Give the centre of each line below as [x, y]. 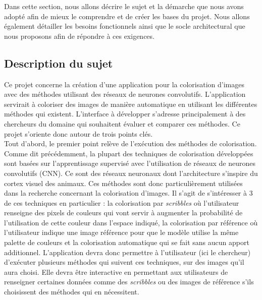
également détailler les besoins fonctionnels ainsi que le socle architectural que [125, 26]
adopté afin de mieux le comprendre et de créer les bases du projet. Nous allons [127, 16]
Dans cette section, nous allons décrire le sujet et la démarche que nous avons [124, 6]
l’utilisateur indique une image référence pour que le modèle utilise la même [121, 232]
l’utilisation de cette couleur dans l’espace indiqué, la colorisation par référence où [131, 222]
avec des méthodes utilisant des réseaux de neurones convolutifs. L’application [125, 94]
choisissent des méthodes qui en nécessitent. [72, 292]
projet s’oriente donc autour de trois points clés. [78, 133]
